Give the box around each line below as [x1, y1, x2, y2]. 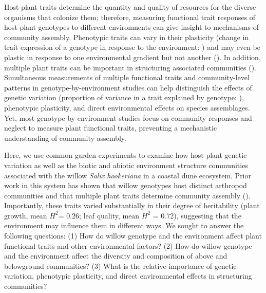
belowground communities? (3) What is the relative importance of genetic [4, 260, 237, 271]
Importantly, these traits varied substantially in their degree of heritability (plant [4, 200, 260, 211]
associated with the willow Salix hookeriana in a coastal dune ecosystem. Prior [4, 170, 251, 180]
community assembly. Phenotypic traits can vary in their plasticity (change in [4, 31, 249, 42]
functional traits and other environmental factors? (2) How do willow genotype [4, 240, 252, 251]
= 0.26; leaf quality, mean [58, 210, 140, 221]
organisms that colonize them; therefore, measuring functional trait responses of [4, 11, 256, 22]
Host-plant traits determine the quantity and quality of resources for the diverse [4, 2, 256, 12]
